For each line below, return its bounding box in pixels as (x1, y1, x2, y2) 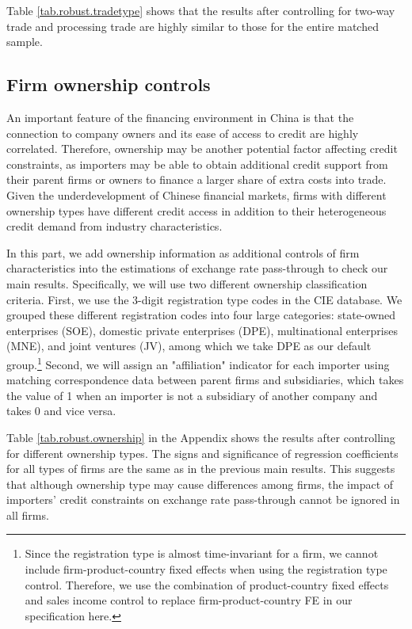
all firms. (6, 506, 49, 523)
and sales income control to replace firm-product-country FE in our (25, 592, 353, 608)
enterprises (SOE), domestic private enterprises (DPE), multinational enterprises (6, 322, 398, 338)
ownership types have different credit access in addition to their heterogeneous (6, 202, 387, 219)
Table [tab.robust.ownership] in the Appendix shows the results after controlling (6, 429, 395, 445)
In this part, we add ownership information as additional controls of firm (6, 244, 360, 261)
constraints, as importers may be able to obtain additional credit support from (6, 155, 388, 172)
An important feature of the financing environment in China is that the (6, 109, 354, 125)
